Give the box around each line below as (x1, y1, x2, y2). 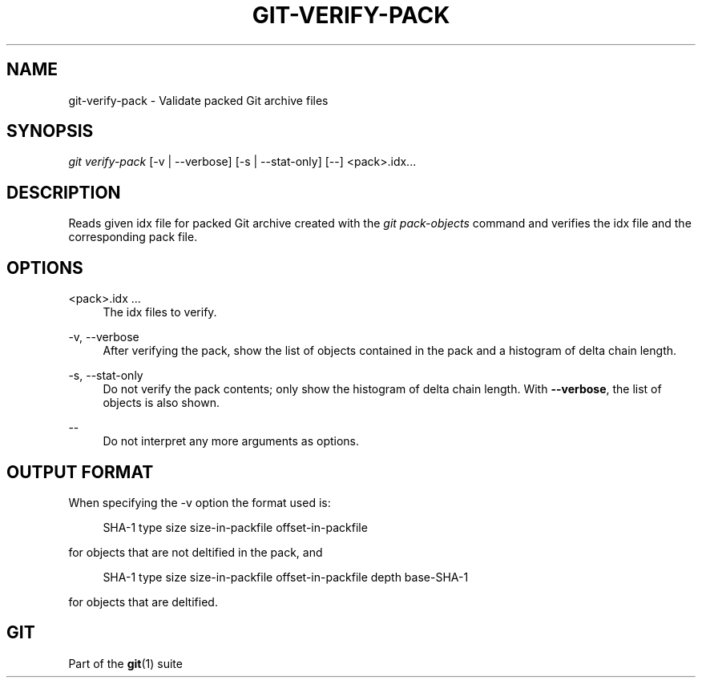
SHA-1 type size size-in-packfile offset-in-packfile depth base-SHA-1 (103, 569, 469, 584)
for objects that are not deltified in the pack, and (68, 545, 323, 559)
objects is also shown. (103, 396, 220, 410)
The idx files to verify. (103, 305, 217, 320)
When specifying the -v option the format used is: (68, 495, 331, 509)
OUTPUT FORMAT (6, 461, 154, 482)
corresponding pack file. (68, 230, 198, 244)
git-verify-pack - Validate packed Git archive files (68, 93, 329, 107)
